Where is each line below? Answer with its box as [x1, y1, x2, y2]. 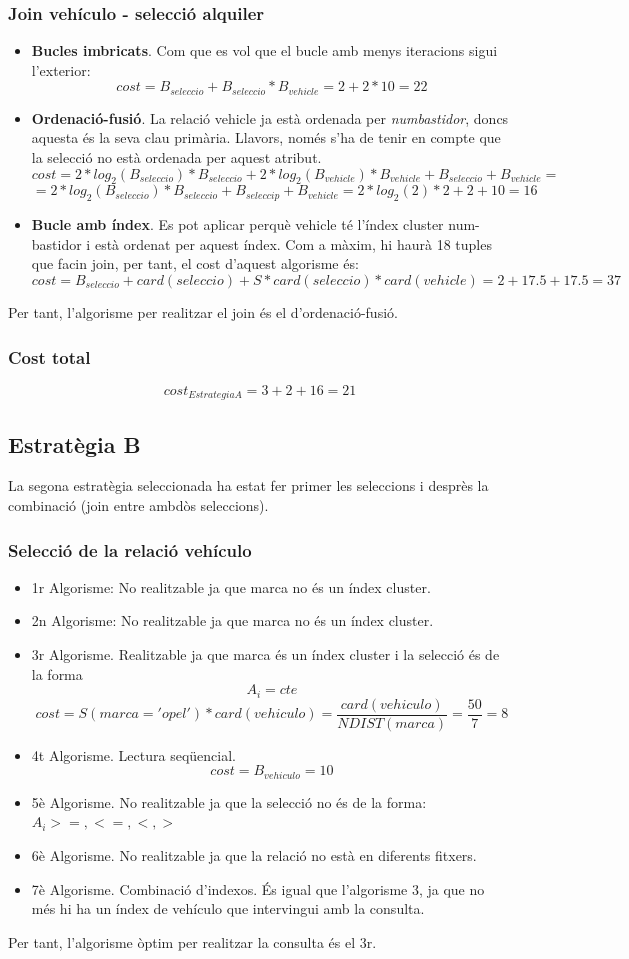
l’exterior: [31, 59, 91, 80]
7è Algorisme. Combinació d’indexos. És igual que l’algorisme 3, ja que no [31, 878, 485, 899]
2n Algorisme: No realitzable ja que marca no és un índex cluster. [31, 610, 434, 631]
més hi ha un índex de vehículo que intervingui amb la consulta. [31, 898, 425, 919]
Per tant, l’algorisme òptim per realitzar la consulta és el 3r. [8, 931, 377, 952]
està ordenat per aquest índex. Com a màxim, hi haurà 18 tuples [94, 233, 492, 254]
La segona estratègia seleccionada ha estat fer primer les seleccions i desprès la [8, 475, 489, 496]
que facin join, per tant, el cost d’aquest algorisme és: [31, 253, 359, 274]
